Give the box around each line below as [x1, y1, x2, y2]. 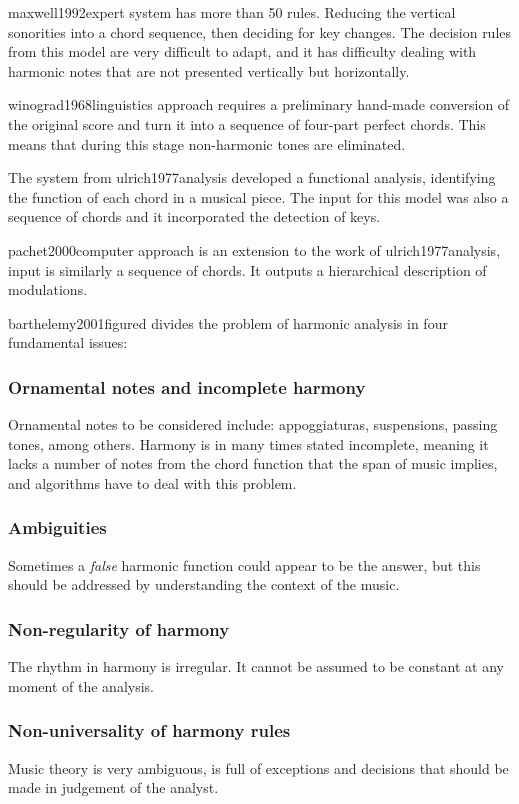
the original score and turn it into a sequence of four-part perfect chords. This [8, 113, 486, 134]
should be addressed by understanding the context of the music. [8, 574, 400, 595]
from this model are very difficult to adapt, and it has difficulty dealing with [8, 41, 477, 62]
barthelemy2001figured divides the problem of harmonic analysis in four [8, 312, 448, 333]
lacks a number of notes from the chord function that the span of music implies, [8, 453, 498, 474]
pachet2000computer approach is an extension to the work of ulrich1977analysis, [8, 239, 501, 260]
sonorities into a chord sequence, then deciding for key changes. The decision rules [8, 21, 512, 42]
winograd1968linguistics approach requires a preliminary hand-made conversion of [8, 94, 510, 115]
